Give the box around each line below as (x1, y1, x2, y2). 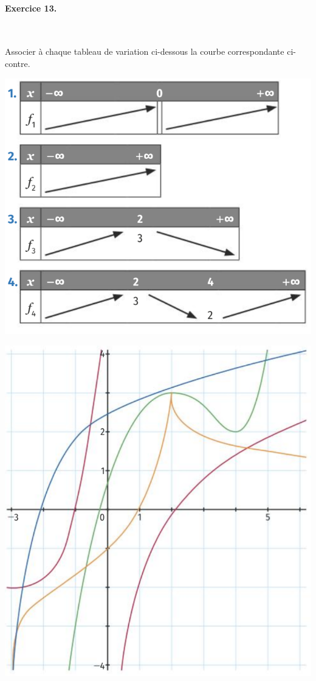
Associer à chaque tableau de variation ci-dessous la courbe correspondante (5, 45, 284, 58)
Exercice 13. (5, 1, 57, 14)
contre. (5, 57, 30, 69)
